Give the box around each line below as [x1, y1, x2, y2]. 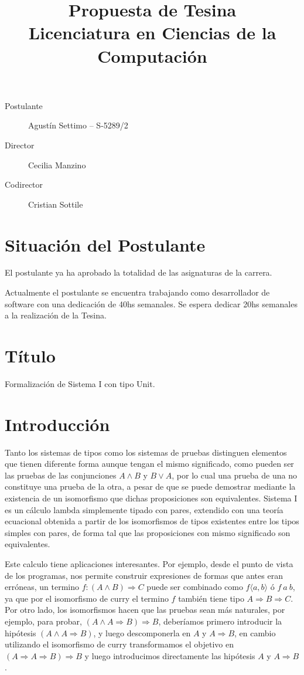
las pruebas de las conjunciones [5, 469, 117, 481]
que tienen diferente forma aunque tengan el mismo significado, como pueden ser [5, 457, 294, 470]
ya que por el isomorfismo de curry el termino [5, 592, 169, 604]
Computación [97, 43, 207, 67]
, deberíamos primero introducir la [158, 615, 282, 627]
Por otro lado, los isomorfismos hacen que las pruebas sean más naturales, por [5, 603, 285, 616]
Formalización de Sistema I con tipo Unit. [5, 377, 155, 389]
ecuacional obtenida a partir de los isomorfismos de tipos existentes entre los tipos [5, 515, 299, 527]
